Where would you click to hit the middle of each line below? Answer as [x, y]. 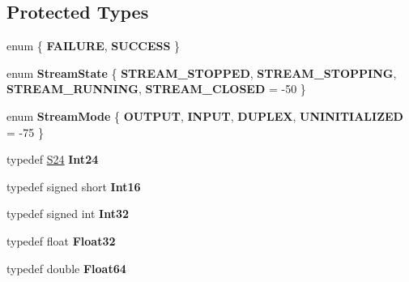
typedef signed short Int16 [74, 186]
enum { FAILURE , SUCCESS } [94, 46]
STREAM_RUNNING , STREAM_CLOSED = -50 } [156, 89]
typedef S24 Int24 [53, 159]
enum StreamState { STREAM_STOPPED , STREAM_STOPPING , [202, 73]
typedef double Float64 [66, 268]
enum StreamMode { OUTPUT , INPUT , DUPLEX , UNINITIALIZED [205, 115]
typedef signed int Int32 [68, 214]
